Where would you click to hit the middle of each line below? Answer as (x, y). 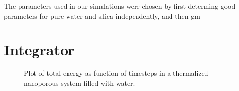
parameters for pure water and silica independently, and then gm (102, 15)
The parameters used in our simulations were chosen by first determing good (120, 6)
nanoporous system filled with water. (79, 82)
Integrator (39, 49)
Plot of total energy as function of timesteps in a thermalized (116, 73)
